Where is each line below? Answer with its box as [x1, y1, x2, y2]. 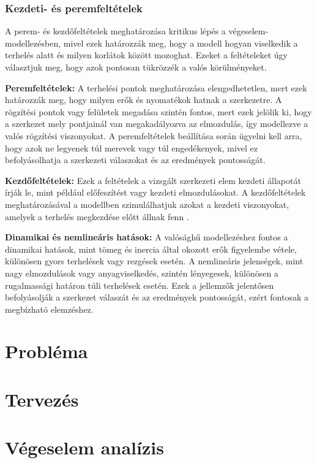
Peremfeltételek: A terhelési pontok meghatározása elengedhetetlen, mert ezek [5, 81, 307, 94]
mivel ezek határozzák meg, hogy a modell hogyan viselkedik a [63, 36, 298, 49]
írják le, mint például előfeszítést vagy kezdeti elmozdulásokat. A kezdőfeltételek [5, 186, 306, 199]
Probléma [5, 339, 88, 364]
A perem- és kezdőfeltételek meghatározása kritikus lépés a [5, 25, 226, 37]
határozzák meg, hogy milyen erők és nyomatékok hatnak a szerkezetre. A [5, 93, 282, 106]
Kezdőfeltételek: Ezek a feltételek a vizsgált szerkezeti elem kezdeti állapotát [5, 174, 301, 186]
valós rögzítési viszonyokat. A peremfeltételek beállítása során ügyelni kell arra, [5, 129, 302, 142]
